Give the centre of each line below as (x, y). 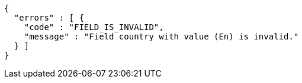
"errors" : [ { (49, 18)
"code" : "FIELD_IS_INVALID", (94, 27)
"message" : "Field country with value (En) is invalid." (161, 36)
